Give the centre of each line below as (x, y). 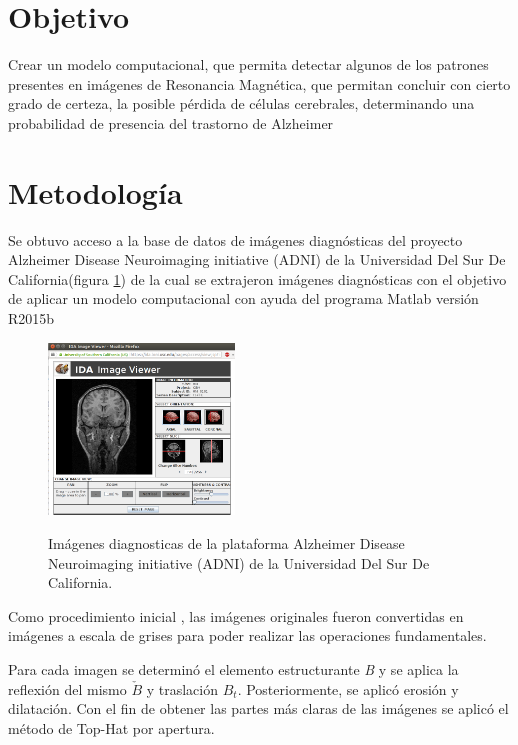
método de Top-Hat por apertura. (111, 727)
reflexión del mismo (67, 688)
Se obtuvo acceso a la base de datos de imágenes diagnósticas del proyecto (235, 239)
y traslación (182, 688)
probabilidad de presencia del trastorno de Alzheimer (171, 122)
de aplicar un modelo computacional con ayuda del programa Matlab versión (243, 298)
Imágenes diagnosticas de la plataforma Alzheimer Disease (226, 543)
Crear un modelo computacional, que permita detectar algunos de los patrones (248, 64)
